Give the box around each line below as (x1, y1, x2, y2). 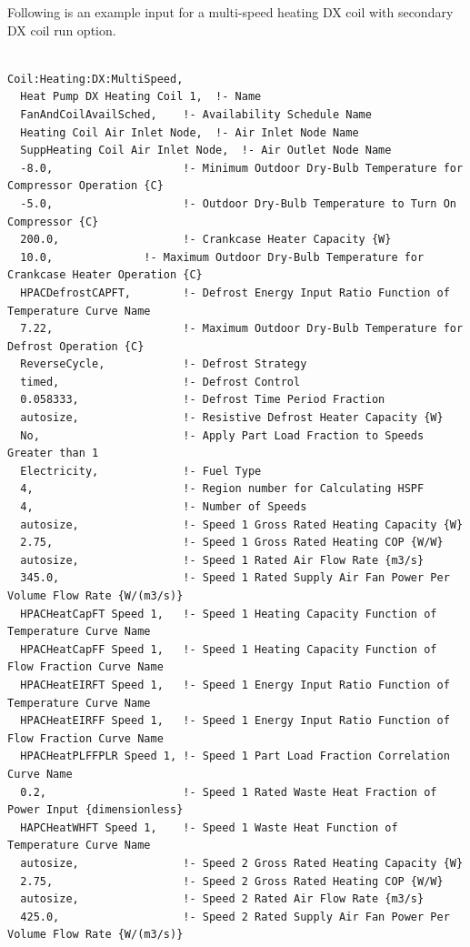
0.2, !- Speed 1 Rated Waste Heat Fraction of (20, 785, 437, 799)
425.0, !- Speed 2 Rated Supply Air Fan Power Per (20, 910, 450, 923)
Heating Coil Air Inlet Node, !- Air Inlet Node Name (20, 126, 359, 139)
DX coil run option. (7, 20, 116, 39)
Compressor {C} (7, 215, 99, 228)
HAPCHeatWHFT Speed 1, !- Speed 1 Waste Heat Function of (20, 821, 398, 834)
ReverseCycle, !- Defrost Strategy (20, 358, 307, 371)
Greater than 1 (7, 447, 99, 460)
